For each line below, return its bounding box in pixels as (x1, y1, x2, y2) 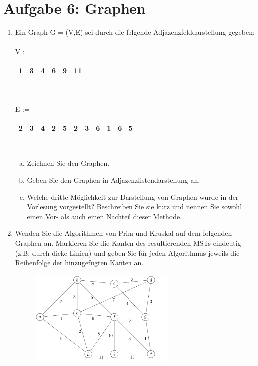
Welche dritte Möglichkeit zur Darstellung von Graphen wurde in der (27, 191, 239, 202)
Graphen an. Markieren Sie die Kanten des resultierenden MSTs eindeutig (15, 238, 241, 248)
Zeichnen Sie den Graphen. (27, 158, 110, 168)
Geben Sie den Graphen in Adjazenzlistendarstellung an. (27, 175, 200, 185)
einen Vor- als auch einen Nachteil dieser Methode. (27, 211, 182, 221)
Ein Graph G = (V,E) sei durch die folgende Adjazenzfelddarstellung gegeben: (15, 27, 255, 37)
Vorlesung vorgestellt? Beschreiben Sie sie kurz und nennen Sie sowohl (27, 201, 242, 212)
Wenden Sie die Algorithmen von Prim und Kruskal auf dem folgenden (15, 228, 232, 238)
